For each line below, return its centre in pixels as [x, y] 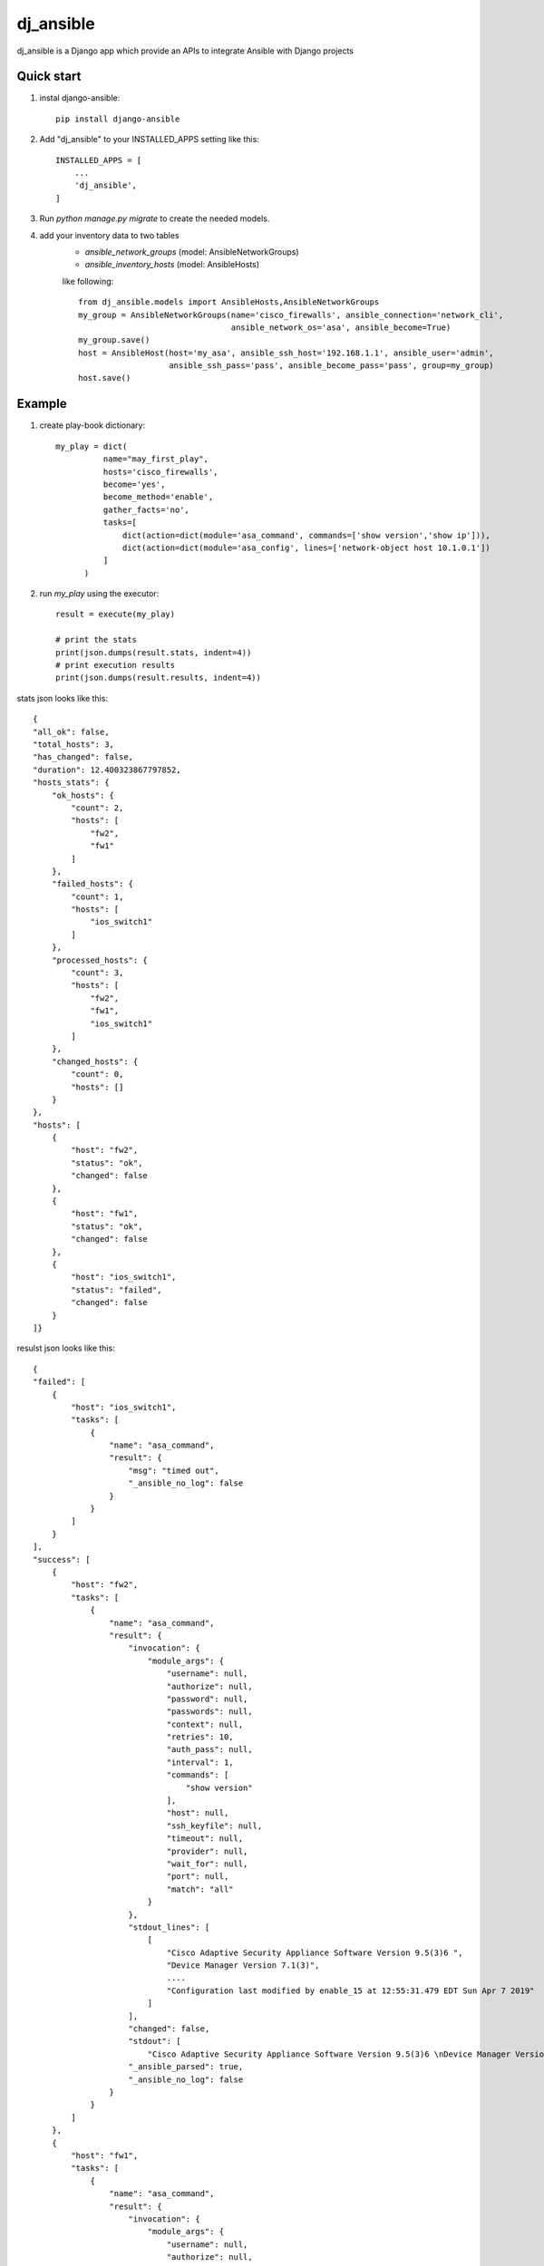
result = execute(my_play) [116, 615]
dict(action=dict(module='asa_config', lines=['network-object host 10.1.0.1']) [307, 547]
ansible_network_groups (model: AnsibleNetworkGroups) [192, 252]
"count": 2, [97, 808]
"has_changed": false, [83, 757]
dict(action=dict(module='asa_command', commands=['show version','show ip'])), [307, 535]
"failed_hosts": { [92, 884]
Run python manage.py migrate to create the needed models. [155, 218]
